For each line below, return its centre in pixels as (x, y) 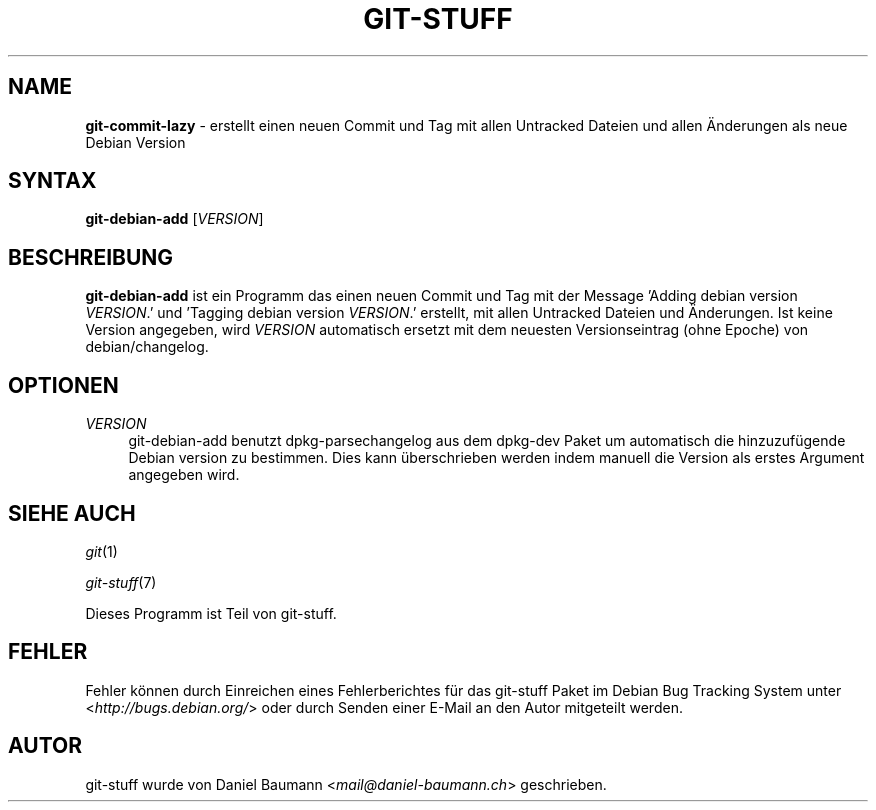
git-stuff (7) (121, 582)
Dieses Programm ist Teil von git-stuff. (211, 613)
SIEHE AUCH (72, 513)
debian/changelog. (147, 347)
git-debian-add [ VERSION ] (174, 219)
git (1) (101, 551)
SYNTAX (52, 181)
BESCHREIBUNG (91, 257)
